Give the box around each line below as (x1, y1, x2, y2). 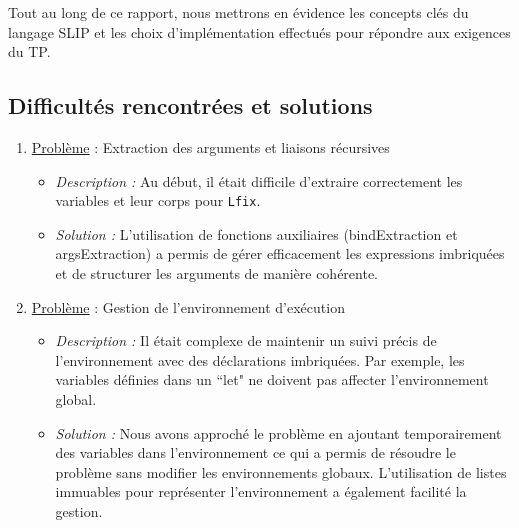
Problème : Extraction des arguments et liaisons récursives (31, 136, 390, 157)
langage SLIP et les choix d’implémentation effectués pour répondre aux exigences (8, 21, 511, 42)
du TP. (8, 41, 51, 62)
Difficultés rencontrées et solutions (8, 90, 373, 121)
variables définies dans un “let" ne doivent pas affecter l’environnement (55, 369, 489, 390)
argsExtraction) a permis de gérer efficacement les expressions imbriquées (55, 243, 505, 264)
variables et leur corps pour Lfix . (55, 190, 261, 211)
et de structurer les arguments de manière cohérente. (55, 263, 379, 284)
